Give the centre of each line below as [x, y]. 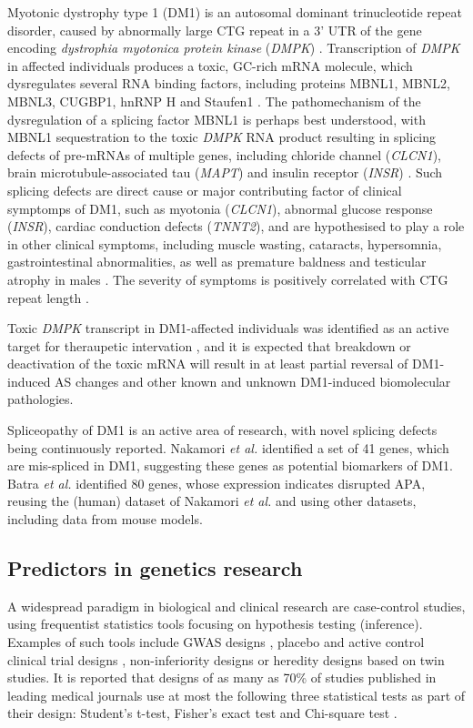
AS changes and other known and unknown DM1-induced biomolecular [253, 381]
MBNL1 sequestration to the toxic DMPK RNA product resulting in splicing [222, 137]
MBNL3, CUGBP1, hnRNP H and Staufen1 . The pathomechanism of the [214, 101]
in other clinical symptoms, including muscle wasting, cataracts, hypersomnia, [225, 243]
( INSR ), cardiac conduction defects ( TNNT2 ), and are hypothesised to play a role [236, 226]
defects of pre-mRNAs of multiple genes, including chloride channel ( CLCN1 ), [225, 154]
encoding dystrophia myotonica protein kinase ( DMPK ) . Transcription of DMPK [234, 48]
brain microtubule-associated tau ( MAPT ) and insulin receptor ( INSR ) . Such [225, 172]
